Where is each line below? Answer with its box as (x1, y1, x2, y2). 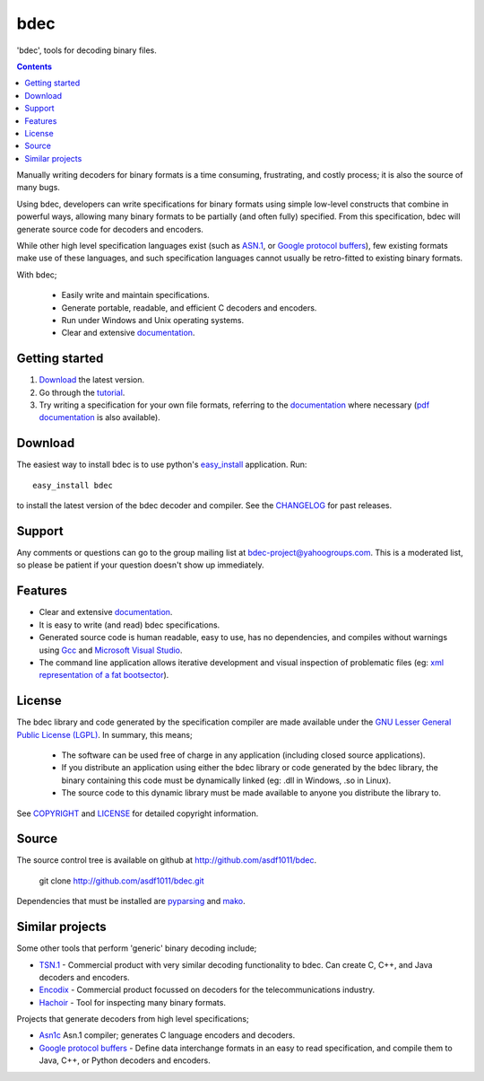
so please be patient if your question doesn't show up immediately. (16, 559, 264, 570)
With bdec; (16, 269, 57, 280)
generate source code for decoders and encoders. (16, 224, 203, 234)
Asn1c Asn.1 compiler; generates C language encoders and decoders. (39, 1030, 296, 1041)
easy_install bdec (32, 480, 114, 490)
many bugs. (16, 182, 60, 193)
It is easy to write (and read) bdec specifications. (39, 620, 220, 630)
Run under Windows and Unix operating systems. (61, 314, 245, 325)
